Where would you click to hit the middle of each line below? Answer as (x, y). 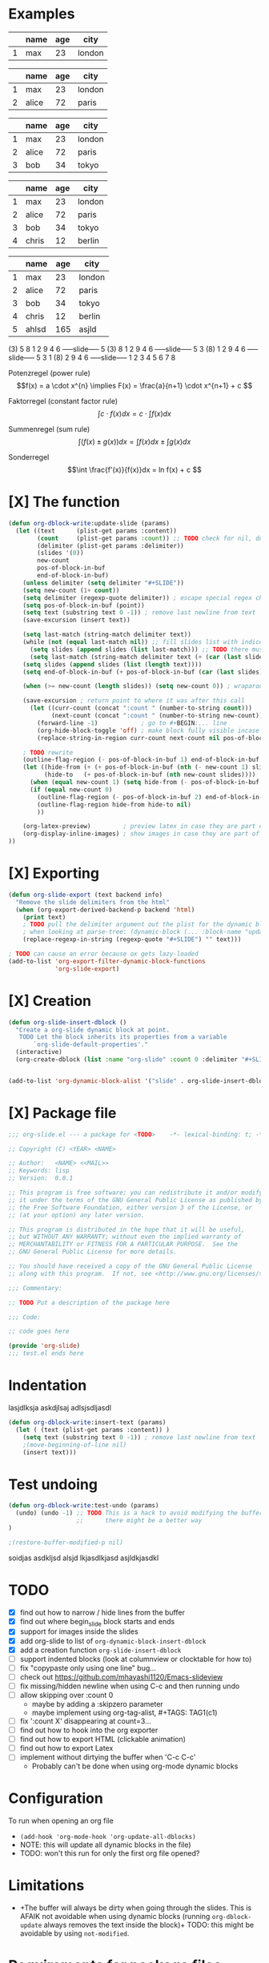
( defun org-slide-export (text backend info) (85, 895)
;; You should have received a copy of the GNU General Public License (130, 1266)
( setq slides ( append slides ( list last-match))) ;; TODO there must (148, 650)
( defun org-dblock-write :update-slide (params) (89, 523)
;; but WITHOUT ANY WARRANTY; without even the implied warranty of (125, 1237)
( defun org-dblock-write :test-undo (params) (84, 1506)
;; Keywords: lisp (39, 1171)
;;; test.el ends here (46, 1354)
